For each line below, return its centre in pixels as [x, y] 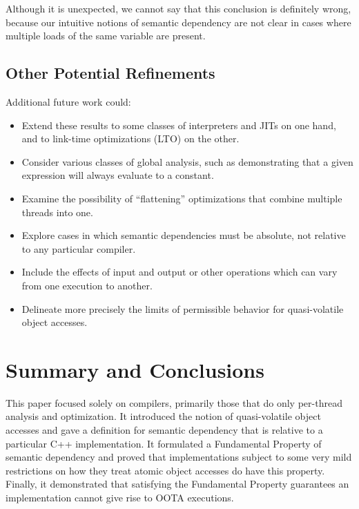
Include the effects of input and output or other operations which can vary [179, 272]
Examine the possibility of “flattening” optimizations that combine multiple [182, 198]
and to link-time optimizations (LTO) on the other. [130, 138]
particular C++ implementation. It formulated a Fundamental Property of [164, 443]
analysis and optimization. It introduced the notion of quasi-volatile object [163, 416]
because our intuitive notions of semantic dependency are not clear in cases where [178, 22]
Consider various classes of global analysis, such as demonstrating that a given [187, 161]
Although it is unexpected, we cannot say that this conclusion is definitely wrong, [178, 8]
